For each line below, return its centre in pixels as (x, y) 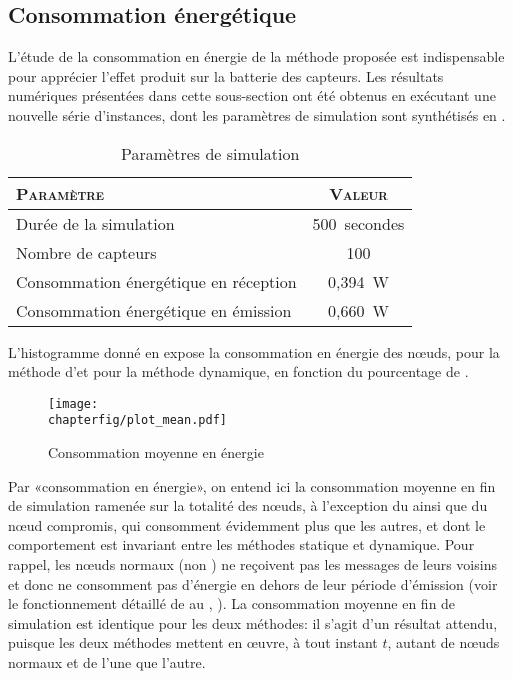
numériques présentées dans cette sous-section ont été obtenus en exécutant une (252, 95)
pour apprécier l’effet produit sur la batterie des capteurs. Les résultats (226, 75)
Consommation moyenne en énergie (156, 452)
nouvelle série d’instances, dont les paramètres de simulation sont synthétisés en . (257, 114)
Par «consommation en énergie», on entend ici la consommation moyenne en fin (252, 485)
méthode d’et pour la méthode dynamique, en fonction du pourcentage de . (238, 371)
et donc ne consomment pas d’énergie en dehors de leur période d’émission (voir (253, 583)
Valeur (358, 193)
